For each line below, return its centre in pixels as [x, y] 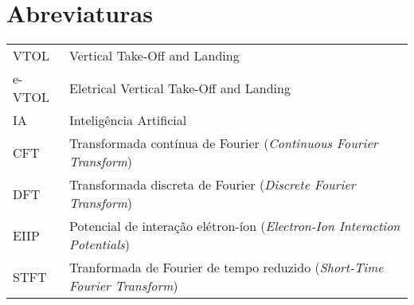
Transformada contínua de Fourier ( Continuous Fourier [224, 143]
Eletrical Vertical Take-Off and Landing [180, 88]
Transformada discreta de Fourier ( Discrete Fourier [213, 185]
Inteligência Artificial [128, 120]
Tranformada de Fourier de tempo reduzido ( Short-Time [227, 268]
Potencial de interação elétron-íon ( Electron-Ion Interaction [235, 226]
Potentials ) [100, 244]
